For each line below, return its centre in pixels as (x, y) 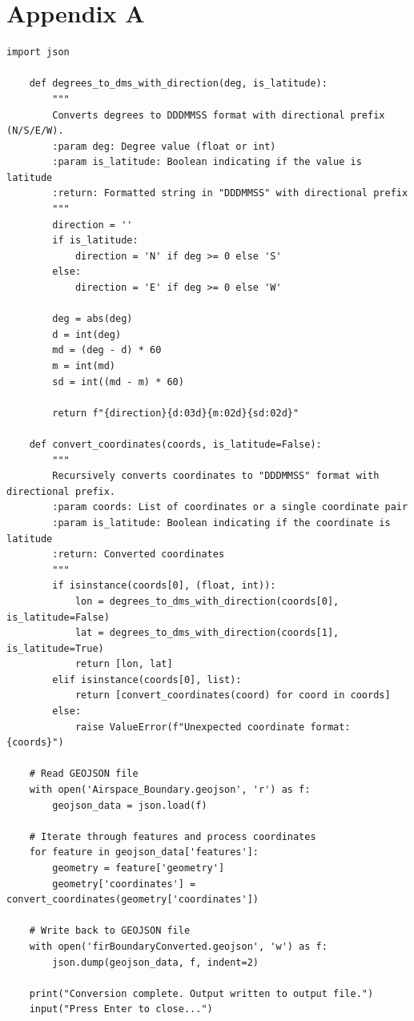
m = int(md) (84, 366)
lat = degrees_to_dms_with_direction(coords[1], (207, 633)
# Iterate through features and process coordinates (173, 836)
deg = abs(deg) (92, 319)
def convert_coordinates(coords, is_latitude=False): (175, 444)
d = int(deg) (87, 334)
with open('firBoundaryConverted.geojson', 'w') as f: (178, 946)
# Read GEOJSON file (84, 774)
